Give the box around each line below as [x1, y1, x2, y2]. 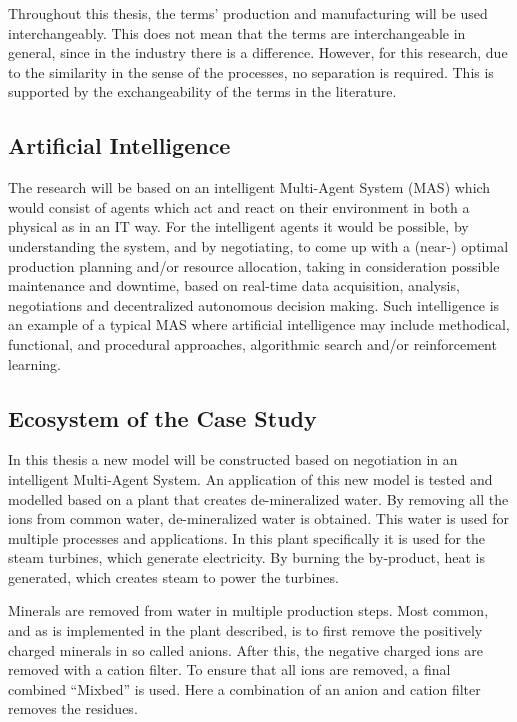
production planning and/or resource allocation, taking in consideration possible [8, 255, 500, 276]
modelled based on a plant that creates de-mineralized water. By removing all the [8, 488, 509, 509]
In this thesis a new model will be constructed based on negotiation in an [8, 449, 458, 470]
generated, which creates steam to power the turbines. [8, 566, 339, 587]
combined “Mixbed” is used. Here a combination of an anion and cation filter [8, 678, 481, 699]
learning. [8, 353, 61, 374]
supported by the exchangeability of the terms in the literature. [8, 81, 397, 102]
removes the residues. [8, 698, 138, 719]
